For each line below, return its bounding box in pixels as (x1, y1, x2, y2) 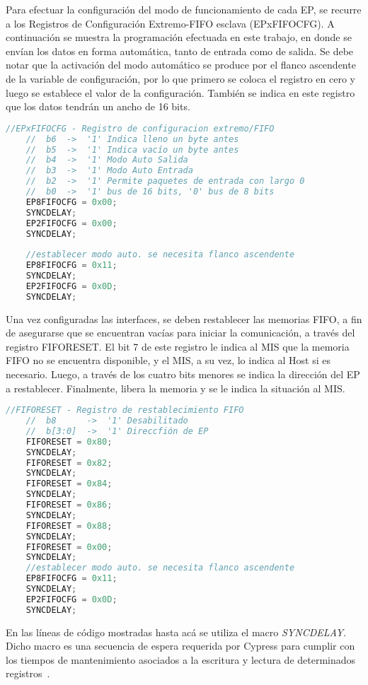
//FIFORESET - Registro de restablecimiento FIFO (6, 405, 244, 416)
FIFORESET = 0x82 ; (25, 457, 113, 468)
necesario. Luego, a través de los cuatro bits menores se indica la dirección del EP (6, 367, 360, 381)
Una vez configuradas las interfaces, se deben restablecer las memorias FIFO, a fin (6, 311, 362, 326)
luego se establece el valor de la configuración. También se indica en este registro (6, 85, 355, 100)
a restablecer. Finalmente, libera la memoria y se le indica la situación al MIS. (6, 380, 345, 395)
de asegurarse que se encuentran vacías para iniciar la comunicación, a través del (6, 325, 355, 340)
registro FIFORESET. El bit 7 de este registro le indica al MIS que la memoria (6, 339, 350, 353)
